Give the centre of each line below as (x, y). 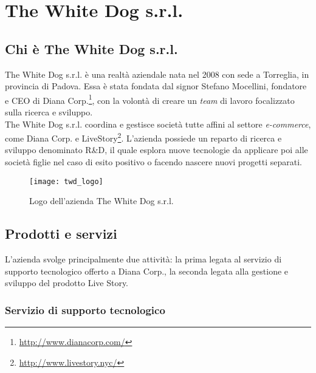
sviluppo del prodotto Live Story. (67, 283)
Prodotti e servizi (61, 234)
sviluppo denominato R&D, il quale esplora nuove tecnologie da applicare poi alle (156, 150)
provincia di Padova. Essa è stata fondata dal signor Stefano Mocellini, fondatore (156, 86)
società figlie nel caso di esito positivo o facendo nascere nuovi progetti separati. (153, 162)
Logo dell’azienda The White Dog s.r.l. (101, 201)
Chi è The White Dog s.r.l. (91, 48)
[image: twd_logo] (66, 181)
